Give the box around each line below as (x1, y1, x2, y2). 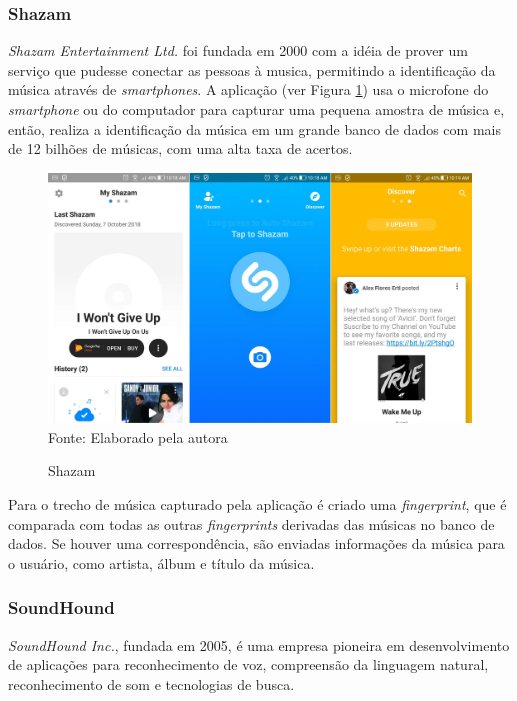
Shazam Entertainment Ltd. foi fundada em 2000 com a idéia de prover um (8, 40, 468, 61)
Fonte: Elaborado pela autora (48, 426, 228, 447)
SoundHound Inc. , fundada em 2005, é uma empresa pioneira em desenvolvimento (8, 634, 510, 655)
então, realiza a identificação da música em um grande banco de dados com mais (8, 118, 501, 139)
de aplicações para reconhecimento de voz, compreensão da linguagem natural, (8, 654, 489, 675)
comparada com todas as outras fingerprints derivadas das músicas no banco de (8, 513, 495, 534)
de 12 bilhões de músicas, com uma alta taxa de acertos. (8, 138, 353, 159)
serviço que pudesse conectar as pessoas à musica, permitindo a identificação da (8, 59, 496, 80)
